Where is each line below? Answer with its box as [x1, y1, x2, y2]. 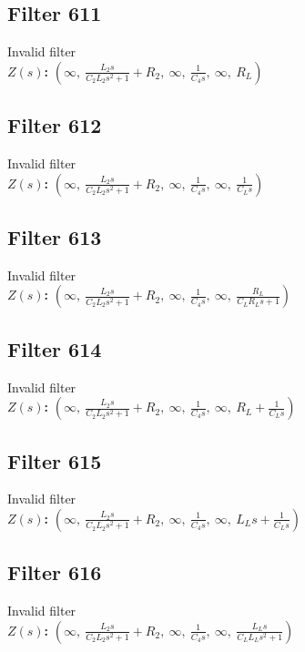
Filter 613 [7, 222, 102, 250]
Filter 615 [7, 446, 102, 474]
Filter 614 [7, 334, 102, 362]
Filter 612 [7, 111, 102, 139]
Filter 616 [7, 558, 102, 586]
